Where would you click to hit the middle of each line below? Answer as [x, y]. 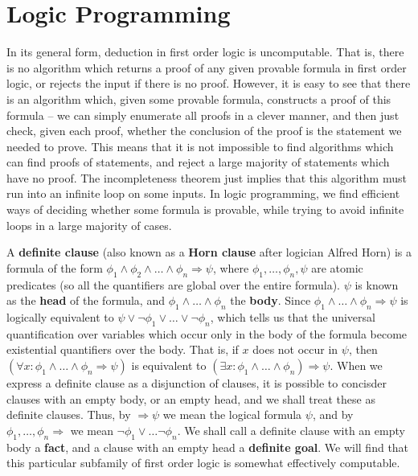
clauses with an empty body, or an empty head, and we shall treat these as [191, 398]
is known [377, 284]
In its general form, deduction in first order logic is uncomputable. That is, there [205, 52]
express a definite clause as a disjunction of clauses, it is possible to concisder [197, 383]
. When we [356, 365]
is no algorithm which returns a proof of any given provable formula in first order [207, 67]
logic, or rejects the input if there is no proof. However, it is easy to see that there [209, 83]
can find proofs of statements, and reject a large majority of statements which [198, 162]
